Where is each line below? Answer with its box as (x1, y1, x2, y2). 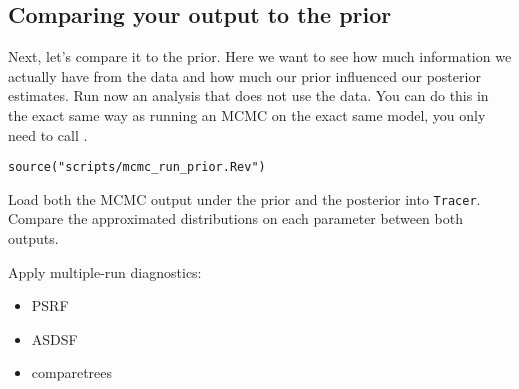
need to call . (8, 124, 88, 145)
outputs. (8, 228, 59, 249)
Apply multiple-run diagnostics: (8, 261, 202, 282)
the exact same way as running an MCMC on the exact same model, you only (8, 104, 486, 125)
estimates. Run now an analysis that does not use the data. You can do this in (8, 85, 489, 106)
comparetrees (31, 362, 113, 383)
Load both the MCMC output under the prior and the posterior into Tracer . (8, 188, 481, 209)
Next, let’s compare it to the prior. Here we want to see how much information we (8, 46, 512, 67)
